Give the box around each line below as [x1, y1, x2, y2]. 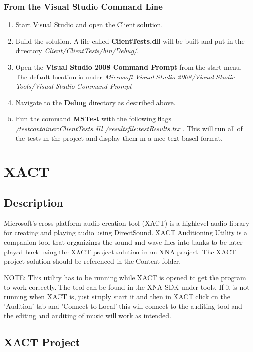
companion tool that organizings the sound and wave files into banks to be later [4, 236, 243, 247]
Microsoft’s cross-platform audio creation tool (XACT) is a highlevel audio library [4, 217, 250, 228]
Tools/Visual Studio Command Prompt [15, 81, 132, 91]
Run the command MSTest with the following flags [15, 114, 172, 124]
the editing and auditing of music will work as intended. [4, 311, 171, 321]
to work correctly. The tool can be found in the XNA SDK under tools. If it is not [4, 282, 250, 292]
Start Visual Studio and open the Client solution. [15, 20, 163, 30]
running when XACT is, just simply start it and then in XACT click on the [4, 291, 230, 301]
